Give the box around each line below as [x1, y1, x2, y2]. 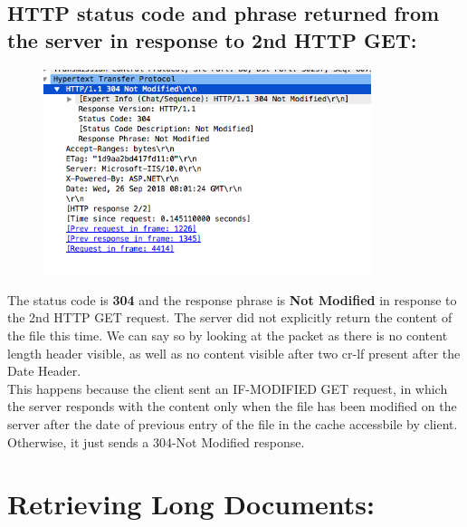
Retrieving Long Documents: [7, 485, 375, 522]
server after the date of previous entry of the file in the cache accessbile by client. [7, 415, 458, 433]
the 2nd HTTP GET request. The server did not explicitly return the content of [7, 308, 453, 327]
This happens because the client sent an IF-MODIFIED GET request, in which [7, 378, 448, 398]
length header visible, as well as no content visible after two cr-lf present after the [7, 343, 461, 362]
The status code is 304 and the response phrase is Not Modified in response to [7, 290, 457, 309]
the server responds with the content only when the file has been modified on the [7, 397, 457, 416]
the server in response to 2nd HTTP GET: [7, 25, 417, 53]
